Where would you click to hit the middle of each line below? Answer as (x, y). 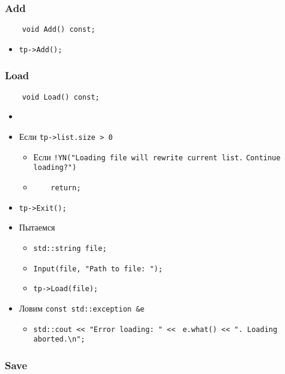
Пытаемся (37, 227)
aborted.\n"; (59, 339)
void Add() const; (59, 30)
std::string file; (70, 248)
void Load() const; (61, 97)
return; (66, 188)
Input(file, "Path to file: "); (98, 269)
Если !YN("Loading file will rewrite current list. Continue (157, 156)
